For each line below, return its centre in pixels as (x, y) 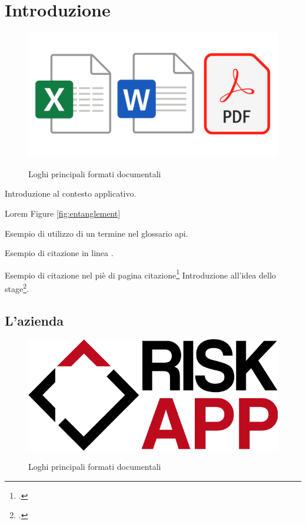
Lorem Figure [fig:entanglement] (63, 213)
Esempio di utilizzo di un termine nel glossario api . (97, 233)
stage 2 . (17, 287)
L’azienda (34, 320)
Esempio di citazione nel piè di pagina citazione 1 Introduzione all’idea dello (140, 274)
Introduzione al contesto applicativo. (71, 193)
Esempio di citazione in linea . (59, 253)
